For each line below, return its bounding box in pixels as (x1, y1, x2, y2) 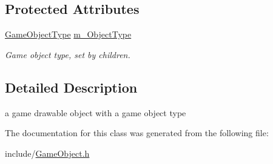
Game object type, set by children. (5, 48, 130, 61)
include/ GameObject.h (5, 146, 90, 159)
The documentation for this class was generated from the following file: (5, 126, 269, 139)
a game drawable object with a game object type (5, 106, 186, 119)
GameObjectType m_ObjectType (5, 28, 132, 41)
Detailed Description (5, 77, 138, 96)
